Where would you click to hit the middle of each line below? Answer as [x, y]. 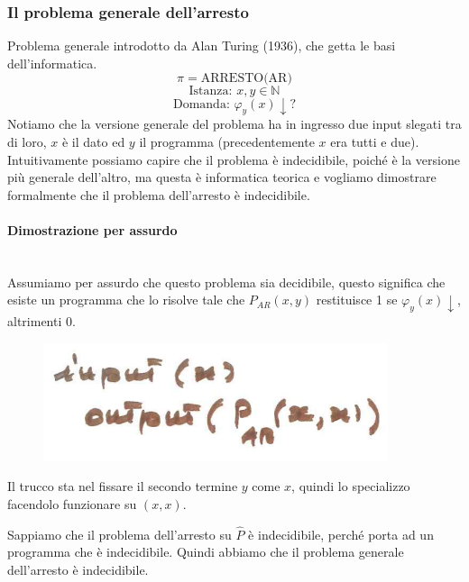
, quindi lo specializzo [351, 486]
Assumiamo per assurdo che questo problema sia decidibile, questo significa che [226, 282]
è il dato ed [93, 141]
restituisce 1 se [357, 300]
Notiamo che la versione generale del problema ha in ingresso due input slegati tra [234, 124]
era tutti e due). [375, 141]
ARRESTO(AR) [246, 79]
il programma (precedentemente [227, 141]
